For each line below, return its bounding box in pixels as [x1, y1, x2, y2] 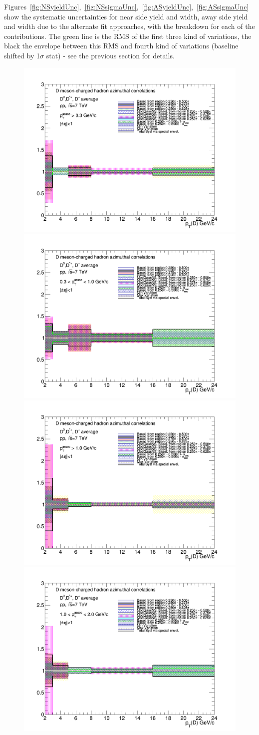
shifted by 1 [4, 50, 40, 60]
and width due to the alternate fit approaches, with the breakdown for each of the [4, 21, 255, 31]
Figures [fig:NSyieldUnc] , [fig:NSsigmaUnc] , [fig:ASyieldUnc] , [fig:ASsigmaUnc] [4, 1, 249, 11]
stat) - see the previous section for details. [46, 50, 175, 60]
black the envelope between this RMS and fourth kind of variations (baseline [4, 40, 239, 51]
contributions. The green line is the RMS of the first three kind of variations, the [4, 30, 252, 41]
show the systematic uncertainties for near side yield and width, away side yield [4, 11, 248, 21]
